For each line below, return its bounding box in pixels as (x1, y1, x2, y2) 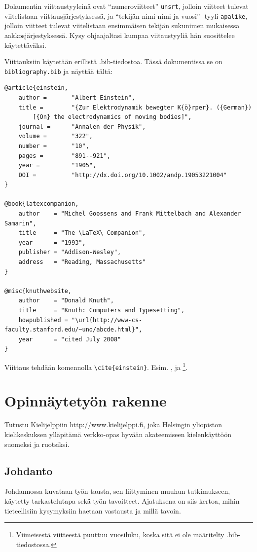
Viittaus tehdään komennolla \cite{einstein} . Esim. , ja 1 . (4, 360, 188, 372)
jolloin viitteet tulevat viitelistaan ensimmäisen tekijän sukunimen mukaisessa (4, 20, 240, 31)
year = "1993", (18, 239, 86, 246)
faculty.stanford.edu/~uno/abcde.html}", (4, 326, 143, 333)
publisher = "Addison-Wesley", (18, 249, 121, 256)
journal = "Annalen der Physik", (18, 123, 146, 130)
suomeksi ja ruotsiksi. (4, 439, 70, 449)
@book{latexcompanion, (4, 200, 79, 208)
